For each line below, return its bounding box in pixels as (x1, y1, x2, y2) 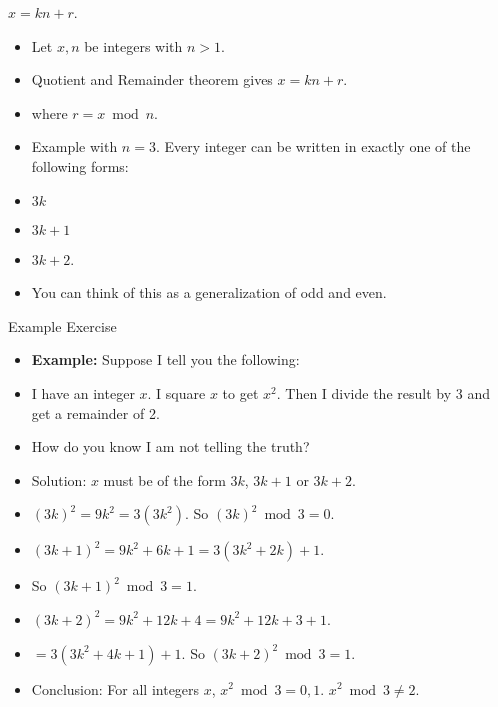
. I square (147, 382, 206, 403)
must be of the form (103, 469, 226, 490)
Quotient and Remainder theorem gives (31, 69, 273, 90)
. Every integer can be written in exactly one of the (155, 136, 471, 157)
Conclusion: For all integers (31, 678, 200, 699)
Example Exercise (8, 315, 117, 336)
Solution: (31, 469, 87, 490)
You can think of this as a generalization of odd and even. (31, 282, 387, 303)
